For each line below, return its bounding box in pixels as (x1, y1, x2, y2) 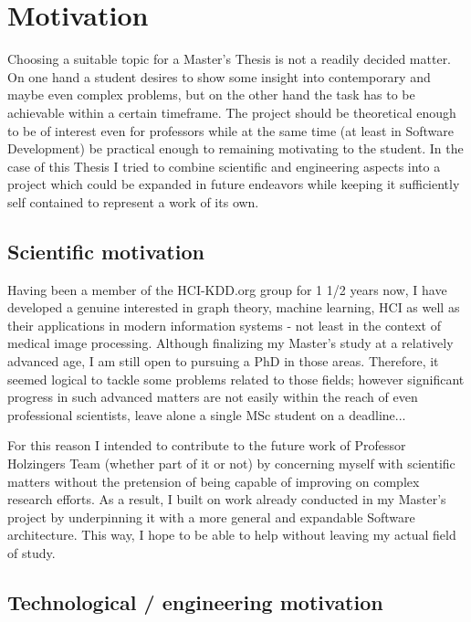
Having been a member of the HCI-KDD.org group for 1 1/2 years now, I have (7, 279, 447, 299)
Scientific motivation (7, 237, 204, 265)
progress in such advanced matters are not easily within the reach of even (7, 387, 418, 406)
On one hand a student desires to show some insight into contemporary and (7, 67, 431, 86)
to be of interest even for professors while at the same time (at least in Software (7, 121, 455, 140)
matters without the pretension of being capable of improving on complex (7, 471, 420, 490)
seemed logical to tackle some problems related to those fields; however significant (7, 369, 465, 388)
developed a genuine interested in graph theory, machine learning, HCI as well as (7, 298, 460, 317)
